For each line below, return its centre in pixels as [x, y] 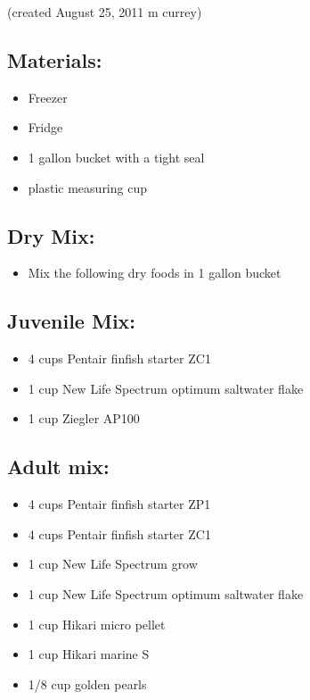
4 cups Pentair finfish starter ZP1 [119, 504]
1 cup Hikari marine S [89, 654]
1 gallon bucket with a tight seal [116, 157]
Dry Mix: [51, 235]
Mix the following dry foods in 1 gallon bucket [155, 273]
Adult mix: [58, 467]
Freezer [48, 97]
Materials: [55, 59]
